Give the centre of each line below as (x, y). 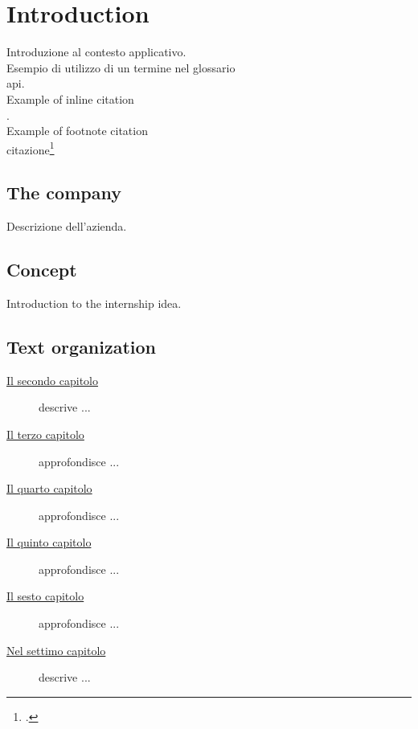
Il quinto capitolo (49, 542)
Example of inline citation (70, 98)
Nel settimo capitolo (56, 650)
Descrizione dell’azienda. (67, 226)
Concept (42, 270)
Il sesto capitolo (45, 596)
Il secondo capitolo (53, 380)
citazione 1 (31, 148)
